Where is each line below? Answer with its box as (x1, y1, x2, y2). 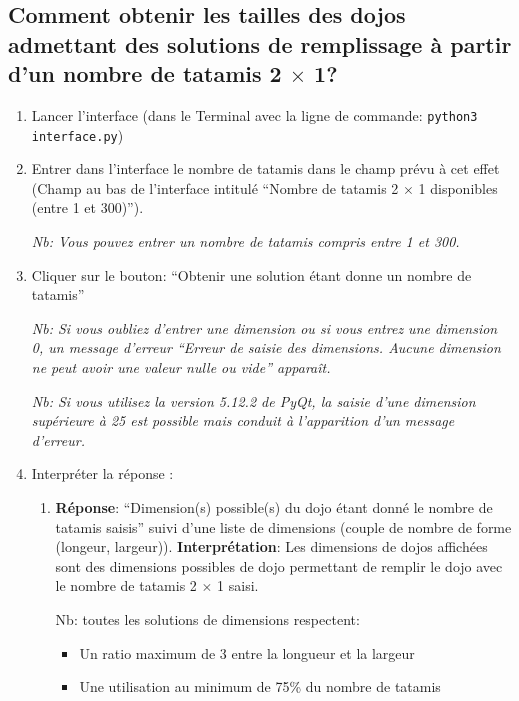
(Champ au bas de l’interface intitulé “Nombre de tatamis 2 (31, 177, 399, 198)
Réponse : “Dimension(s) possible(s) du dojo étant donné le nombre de (55, 497, 493, 518)
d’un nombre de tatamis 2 (8, 58, 282, 89)
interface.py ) (31, 124, 124, 145)
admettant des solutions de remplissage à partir (8, 28, 512, 59)
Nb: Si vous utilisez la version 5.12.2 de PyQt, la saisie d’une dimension (31, 390, 476, 411)
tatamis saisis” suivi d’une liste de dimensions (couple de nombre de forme (55, 516, 512, 537)
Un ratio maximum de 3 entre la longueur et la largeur (79, 642, 415, 663)
